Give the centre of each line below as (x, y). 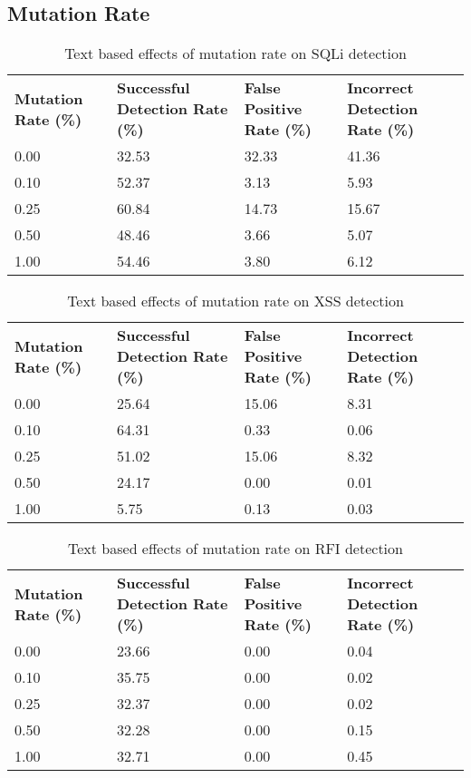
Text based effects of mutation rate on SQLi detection (235, 53)
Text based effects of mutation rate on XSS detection (235, 301)
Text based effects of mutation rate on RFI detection (235, 549)
